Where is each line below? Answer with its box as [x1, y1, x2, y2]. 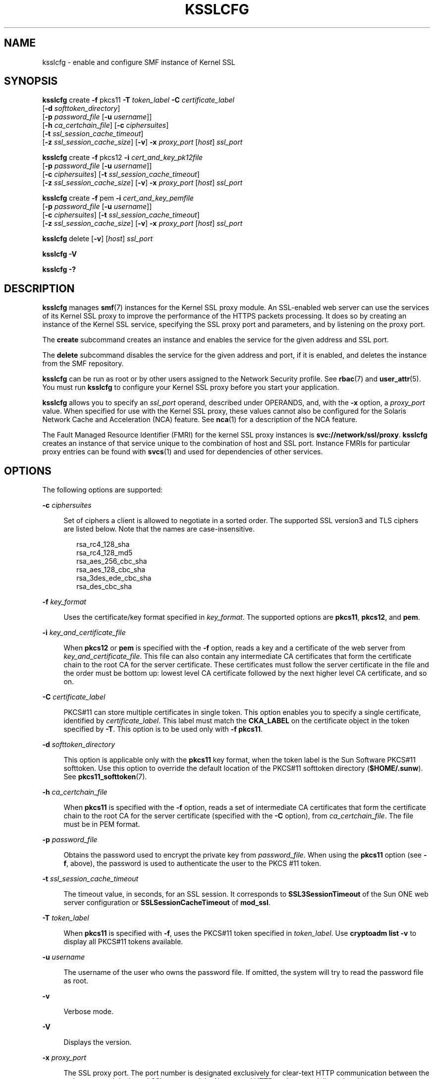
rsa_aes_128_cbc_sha [76, 565, 146, 574]
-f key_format [42, 597, 86, 606]
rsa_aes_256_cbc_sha [76, 557, 147, 566]
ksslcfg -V [42, 250, 77, 259]
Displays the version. [63, 1038, 132, 1047]
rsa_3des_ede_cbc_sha [76, 574, 152, 583]
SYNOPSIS [4, 75, 58, 88]
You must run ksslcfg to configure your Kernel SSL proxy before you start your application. [42, 383, 339, 392]
